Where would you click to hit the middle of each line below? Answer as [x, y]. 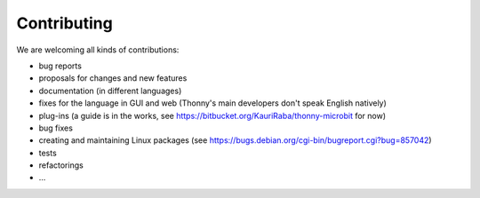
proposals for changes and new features [113, 78]
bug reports [60, 66]
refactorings [61, 165]
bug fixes [56, 128]
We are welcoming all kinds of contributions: [98, 50]
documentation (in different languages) [110, 91]
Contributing [64, 23]
